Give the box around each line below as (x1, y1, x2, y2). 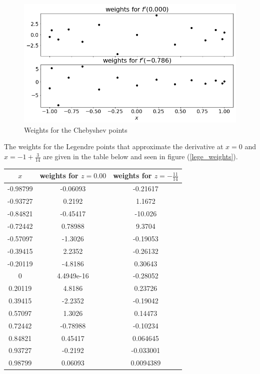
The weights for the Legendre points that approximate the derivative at (4, 141, 223, 152)
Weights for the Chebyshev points (24, 124, 127, 135)
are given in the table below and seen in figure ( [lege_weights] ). (43, 151, 238, 162)
